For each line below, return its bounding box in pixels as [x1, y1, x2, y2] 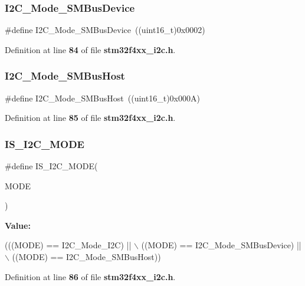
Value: [5, 219, 31, 231]
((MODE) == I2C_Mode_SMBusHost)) [12, 251, 161, 262]
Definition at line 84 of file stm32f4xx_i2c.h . [5, 43, 176, 55]
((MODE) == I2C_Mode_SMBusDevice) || [141, 239, 301, 251]
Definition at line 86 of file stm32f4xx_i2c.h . [5, 270, 176, 282]
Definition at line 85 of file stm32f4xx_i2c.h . [5, 111, 176, 124]
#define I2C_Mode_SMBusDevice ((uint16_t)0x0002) [5, 24, 205, 36]
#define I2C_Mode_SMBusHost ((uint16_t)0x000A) [5, 91, 200, 104]
